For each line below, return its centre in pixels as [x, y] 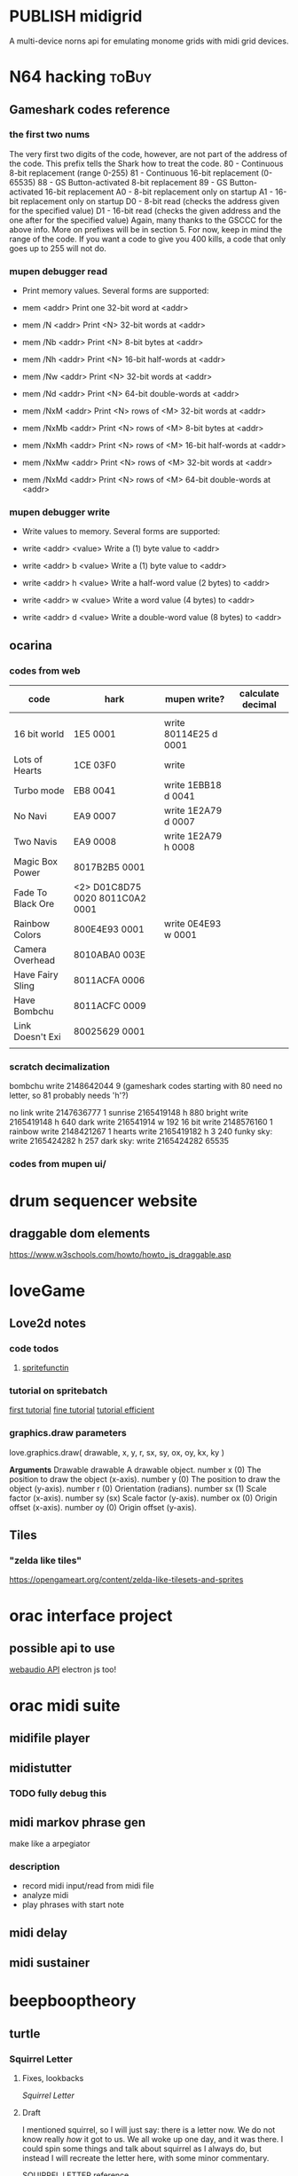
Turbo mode [39, 791]
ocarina [31, 645]
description [35, 1867]
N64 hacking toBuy [81, 77]
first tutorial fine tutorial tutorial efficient [82, 1410]
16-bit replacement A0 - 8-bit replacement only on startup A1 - [159, 192]
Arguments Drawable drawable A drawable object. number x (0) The [135, 1470]
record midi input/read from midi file [88, 1886]
